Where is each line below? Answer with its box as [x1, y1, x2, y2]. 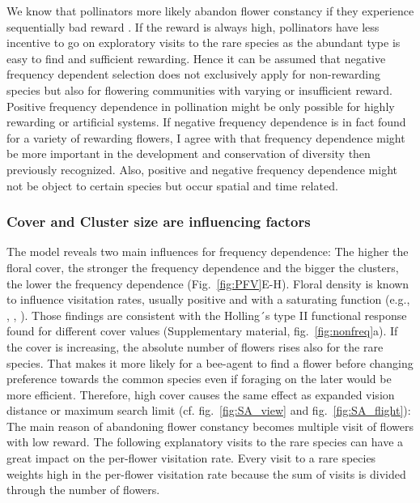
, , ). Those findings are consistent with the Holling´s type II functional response [6, 306, 407, 323]
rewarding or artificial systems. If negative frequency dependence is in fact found [6, 113, 406, 130]
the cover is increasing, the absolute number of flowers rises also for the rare [6, 338, 384, 355]
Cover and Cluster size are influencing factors [6, 211, 311, 232]
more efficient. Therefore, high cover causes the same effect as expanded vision [6, 386, 395, 403]
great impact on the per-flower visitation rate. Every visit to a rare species [6, 450, 376, 467]
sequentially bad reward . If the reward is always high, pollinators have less [6, 18, 380, 35]
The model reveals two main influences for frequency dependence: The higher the [6, 243, 409, 260]
